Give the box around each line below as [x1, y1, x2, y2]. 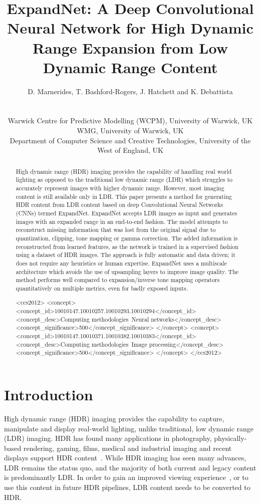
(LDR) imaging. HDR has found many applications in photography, [4, 433, 212, 443]
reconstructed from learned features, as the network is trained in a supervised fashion [16, 242, 238, 250]
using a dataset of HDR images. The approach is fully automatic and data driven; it [16, 250, 235, 259]
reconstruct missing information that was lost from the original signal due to [16, 225, 216, 234]
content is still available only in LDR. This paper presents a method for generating [16, 192, 232, 200]
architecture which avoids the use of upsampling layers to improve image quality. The [16, 267, 239, 276]
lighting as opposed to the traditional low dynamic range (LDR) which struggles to [16, 175, 233, 184]
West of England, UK [97, 145, 163, 155]
